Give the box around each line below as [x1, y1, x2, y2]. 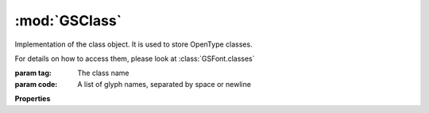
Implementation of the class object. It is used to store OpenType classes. [14, 40, 253, 49]
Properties [14, 94, 51, 104]
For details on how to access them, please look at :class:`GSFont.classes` [14, 54, 255, 63]
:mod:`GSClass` [14, 12, 122, 29]
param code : [14, 79, 58, 89]
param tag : [14, 68, 52, 78]
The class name [77, 68, 129, 78]
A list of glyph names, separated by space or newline [77, 79, 252, 89]
